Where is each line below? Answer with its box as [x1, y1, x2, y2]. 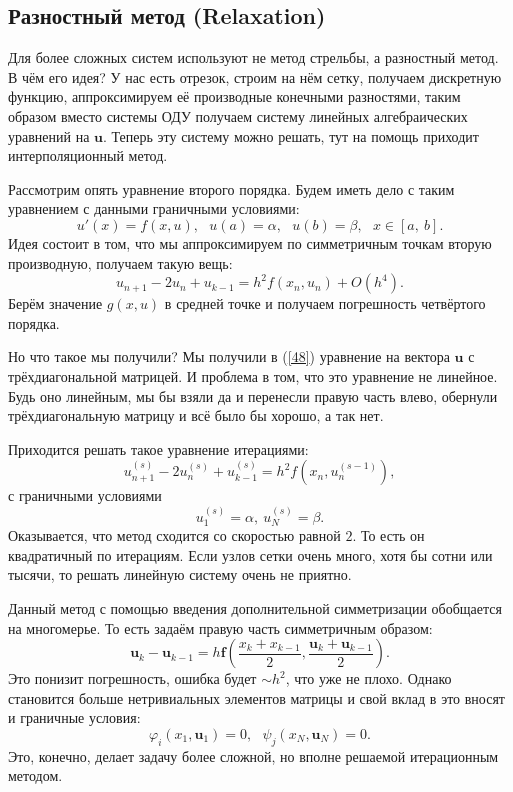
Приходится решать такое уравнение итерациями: [8, 438, 309, 459]
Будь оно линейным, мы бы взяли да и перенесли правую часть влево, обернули [8, 385, 498, 406]
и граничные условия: [8, 707, 141, 728]
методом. [8, 765, 63, 786]
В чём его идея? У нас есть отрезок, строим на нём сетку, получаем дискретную [8, 66, 502, 87]
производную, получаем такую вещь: [8, 252, 233, 273]
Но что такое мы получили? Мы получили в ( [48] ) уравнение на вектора [8, 346, 450, 367]
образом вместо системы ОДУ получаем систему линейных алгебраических [8, 105, 468, 126]
